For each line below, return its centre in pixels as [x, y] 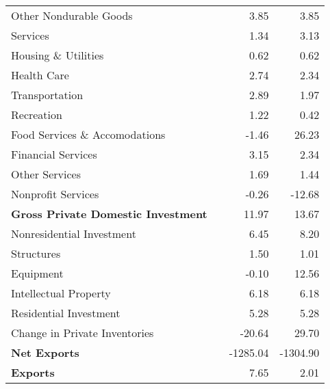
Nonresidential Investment [74, 233]
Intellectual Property [61, 293]
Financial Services [54, 154]
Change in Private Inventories [82, 333]
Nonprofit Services [55, 194]
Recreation [37, 115]
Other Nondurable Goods [72, 15]
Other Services [46, 174]
